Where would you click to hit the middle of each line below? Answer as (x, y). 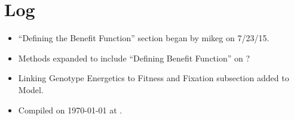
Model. (31, 89)
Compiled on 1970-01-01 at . (70, 110)
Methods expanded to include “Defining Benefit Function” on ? (134, 58)
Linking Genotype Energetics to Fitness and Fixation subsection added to (154, 78)
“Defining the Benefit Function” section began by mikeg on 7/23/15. (144, 38)
